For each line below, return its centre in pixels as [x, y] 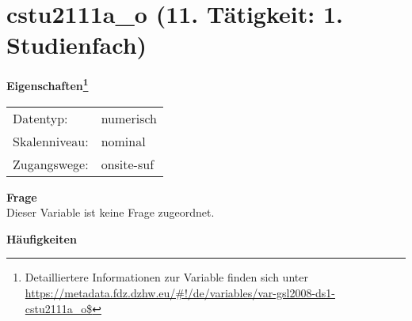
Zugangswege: [51, 164]
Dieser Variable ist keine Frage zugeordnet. [111, 212]
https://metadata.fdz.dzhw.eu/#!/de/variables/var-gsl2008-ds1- [180, 292]
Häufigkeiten [42, 238]
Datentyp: [40, 118]
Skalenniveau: [51, 141]
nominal [123, 141]
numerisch [129, 118]
